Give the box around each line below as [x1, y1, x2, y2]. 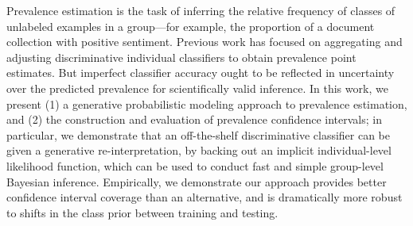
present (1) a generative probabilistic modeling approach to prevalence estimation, [6, 95, 407, 112]
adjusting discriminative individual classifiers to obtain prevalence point [6, 48, 357, 65]
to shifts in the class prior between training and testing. [6, 204, 279, 220]
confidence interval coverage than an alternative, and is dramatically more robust [6, 189, 403, 205]
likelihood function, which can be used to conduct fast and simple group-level [6, 157, 384, 174]
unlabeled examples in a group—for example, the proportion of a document [6, 17, 375, 34]
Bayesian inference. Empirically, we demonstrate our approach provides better [6, 173, 387, 190]
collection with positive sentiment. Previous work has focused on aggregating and [6, 33, 403, 50]
